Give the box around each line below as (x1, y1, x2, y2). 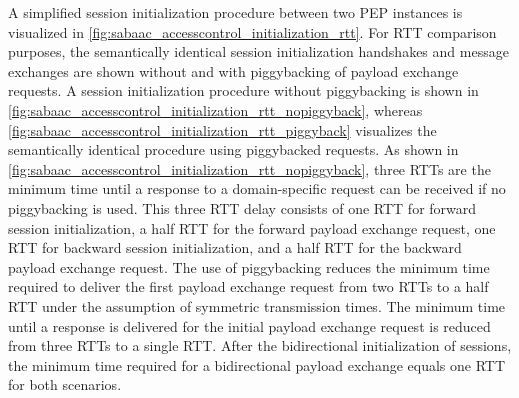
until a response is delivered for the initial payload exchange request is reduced (8, 315, 491, 336)
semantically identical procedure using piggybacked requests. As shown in (8, 139, 459, 160)
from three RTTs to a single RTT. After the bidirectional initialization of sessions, (8, 335, 512, 356)
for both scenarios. (8, 374, 122, 395)
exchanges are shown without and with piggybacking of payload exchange (8, 60, 459, 81)
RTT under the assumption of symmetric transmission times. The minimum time (8, 295, 506, 316)
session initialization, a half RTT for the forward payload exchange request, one (8, 217, 496, 238)
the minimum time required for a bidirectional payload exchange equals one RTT (8, 354, 506, 375)
